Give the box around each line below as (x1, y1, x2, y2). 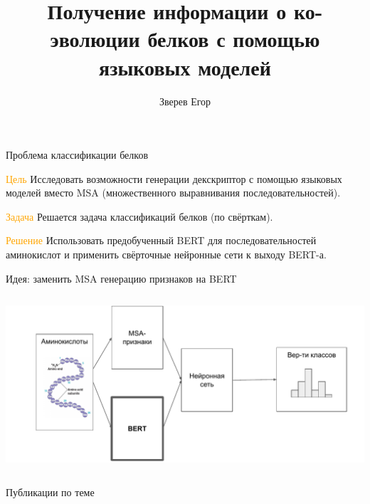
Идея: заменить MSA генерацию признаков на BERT (6, 271, 237, 285)
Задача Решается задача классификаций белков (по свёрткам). (6, 209, 273, 224)
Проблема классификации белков (6, 147, 148, 162)
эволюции (50, 24, 140, 53)
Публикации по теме (6, 485, 95, 500)
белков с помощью (147, 24, 320, 53)
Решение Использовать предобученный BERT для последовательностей (6, 233, 317, 248)
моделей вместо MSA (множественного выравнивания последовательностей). (6, 185, 341, 200)
